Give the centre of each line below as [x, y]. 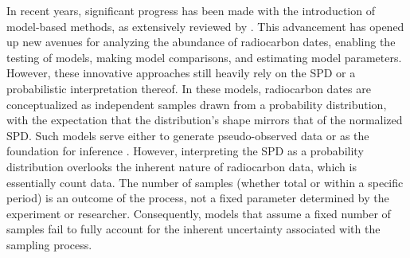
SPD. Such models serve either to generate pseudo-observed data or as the [188, 135]
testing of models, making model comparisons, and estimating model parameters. [204, 57]
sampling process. [49, 244]
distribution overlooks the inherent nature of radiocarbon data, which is [182, 166]
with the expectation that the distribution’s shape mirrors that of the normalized [205, 120]
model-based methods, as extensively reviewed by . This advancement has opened [205, 26]
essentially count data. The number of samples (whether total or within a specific [205, 182]
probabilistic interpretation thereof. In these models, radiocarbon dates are [189, 88]
